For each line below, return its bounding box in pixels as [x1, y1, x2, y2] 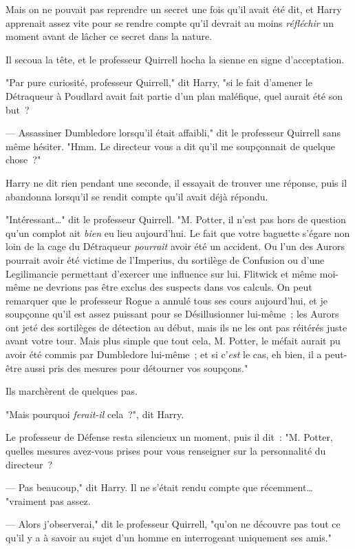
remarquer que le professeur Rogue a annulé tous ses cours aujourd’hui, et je [6, 293, 327, 307]
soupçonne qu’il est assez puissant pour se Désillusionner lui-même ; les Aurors [6, 307, 339, 321]
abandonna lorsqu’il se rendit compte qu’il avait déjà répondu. [6, 189, 268, 203]
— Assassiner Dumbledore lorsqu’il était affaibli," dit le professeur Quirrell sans [6, 125, 341, 140]
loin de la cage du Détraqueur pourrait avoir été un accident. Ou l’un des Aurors [6, 239, 345, 253]
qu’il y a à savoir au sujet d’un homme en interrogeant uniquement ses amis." [6, 530, 332, 544]
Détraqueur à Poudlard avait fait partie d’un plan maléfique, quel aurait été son [6, 88, 343, 103]
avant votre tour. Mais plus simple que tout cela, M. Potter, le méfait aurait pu [6, 333, 341, 348]
